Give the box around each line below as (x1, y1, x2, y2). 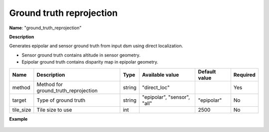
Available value (142, 71, 179, 78)
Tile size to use (36, 106, 72, 113)
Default (198, 68, 216, 75)
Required (233, 71, 256, 78)
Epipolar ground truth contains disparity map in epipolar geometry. (21, 59, 159, 65)
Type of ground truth (36, 97, 86, 104)
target (12, 97, 27, 104)
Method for (36, 81, 63, 88)
